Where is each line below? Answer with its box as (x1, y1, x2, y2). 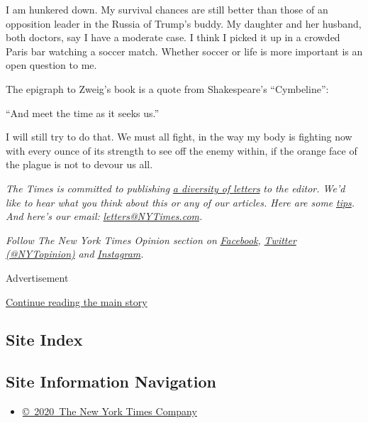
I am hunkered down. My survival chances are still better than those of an (6, 2, 328, 16)
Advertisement (6, 270, 69, 285)
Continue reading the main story (6, 294, 147, 309)
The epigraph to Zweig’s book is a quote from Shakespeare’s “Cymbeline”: (6, 81, 329, 96)
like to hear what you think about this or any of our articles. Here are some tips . (6, 194, 355, 209)
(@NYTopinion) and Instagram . (6, 246, 144, 261)
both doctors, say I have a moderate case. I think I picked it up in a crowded (6, 30, 340, 45)
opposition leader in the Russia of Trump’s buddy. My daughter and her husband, (6, 16, 362, 31)
